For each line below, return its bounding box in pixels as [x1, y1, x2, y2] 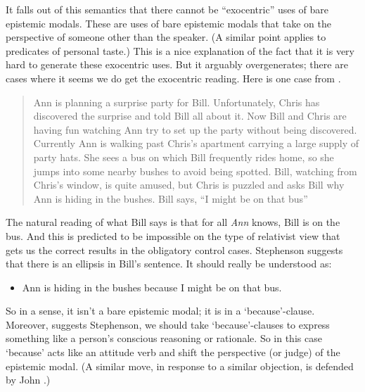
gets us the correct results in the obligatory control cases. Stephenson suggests [6, 242, 343, 257]
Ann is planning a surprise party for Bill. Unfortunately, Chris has [33, 94, 320, 109]
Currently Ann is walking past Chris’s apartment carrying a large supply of [33, 136, 359, 151]
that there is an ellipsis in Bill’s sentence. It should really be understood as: [6, 256, 332, 271]
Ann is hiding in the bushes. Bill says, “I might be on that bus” [33, 191, 308, 206]
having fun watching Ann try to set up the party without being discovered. [33, 122, 357, 137]
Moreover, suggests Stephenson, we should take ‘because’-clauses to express [6, 317, 330, 331]
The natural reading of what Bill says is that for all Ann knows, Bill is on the [6, 215, 340, 229]
